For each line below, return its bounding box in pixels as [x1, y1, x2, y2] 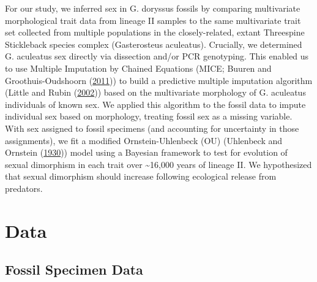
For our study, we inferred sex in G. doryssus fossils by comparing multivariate [5, 2, 300, 14]
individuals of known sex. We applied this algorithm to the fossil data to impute [5, 97, 306, 110]
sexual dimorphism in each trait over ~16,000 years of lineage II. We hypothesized [5, 158, 312, 170]
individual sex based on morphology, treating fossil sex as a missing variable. [5, 110, 293, 123]
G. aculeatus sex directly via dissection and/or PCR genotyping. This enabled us [5, 50, 309, 63]
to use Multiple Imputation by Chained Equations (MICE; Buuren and [5, 61, 272, 74]
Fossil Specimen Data [5, 260, 143, 279]
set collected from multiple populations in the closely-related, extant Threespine [5, 26, 305, 39]
